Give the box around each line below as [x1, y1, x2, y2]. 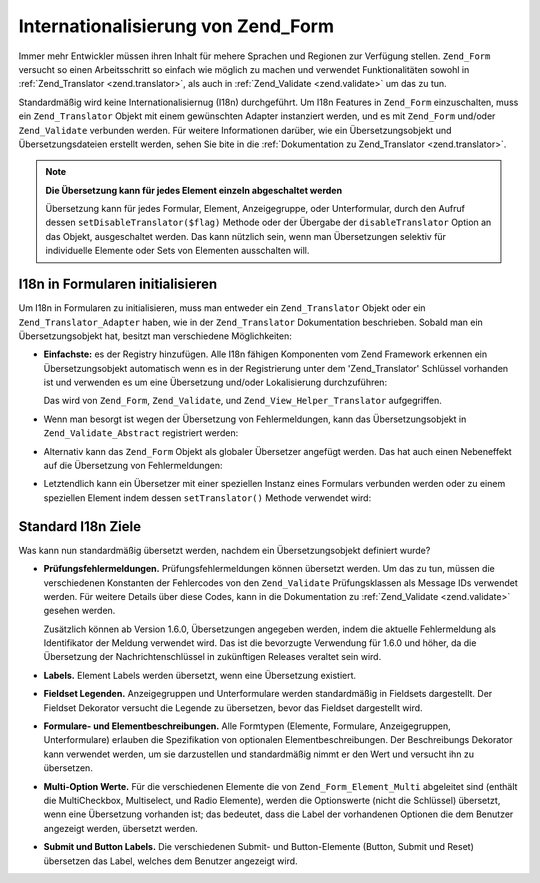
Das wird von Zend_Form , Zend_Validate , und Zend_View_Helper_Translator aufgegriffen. [43, 395, 442, 407]
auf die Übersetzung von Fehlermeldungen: [43, 460, 224, 472]
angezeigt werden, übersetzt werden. [43, 822, 199, 834]
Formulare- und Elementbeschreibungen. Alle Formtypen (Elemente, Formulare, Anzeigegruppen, [43, 720, 452, 732]
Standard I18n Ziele [18, 518, 142, 535]
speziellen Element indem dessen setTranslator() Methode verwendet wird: [43, 491, 372, 504]
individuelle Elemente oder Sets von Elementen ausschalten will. [45, 245, 310, 257]
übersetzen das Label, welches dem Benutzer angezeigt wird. [43, 855, 299, 867]
